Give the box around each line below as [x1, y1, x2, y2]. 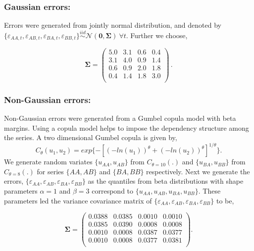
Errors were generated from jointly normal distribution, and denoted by [4, 20, 221, 30]
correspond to [92, 185, 134, 196]
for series [37, 166, 64, 176]
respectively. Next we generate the [146, 166, 250, 176]
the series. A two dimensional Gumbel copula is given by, [4, 132, 177, 143]
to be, [216, 195, 234, 205]
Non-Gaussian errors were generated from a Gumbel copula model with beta [4, 112, 236, 123]
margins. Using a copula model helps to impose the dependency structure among [4, 122, 249, 133]
